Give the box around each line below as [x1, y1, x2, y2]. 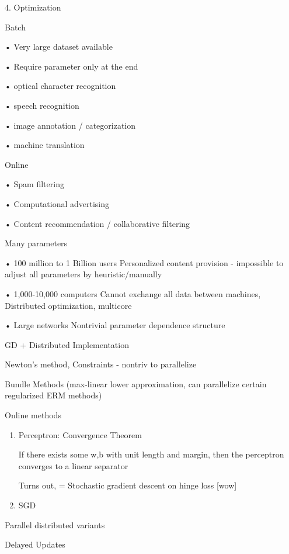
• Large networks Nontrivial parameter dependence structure [5, 319, 225, 331]
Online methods [5, 409, 61, 421]
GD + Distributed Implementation [5, 338, 129, 350]
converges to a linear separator [18, 459, 128, 472]
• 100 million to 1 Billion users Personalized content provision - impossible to [5, 256, 284, 269]
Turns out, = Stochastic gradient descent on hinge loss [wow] [18, 479, 237, 491]
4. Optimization [5, 1, 61, 13]
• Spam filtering [5, 178, 64, 190]
